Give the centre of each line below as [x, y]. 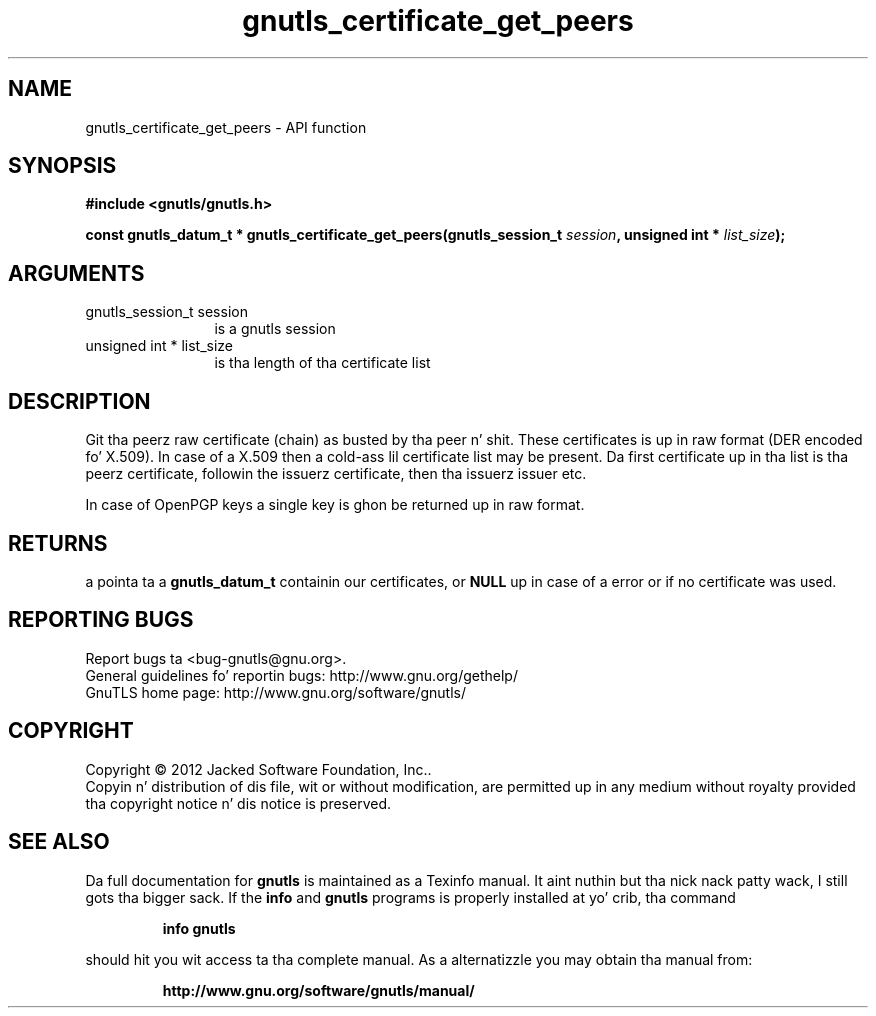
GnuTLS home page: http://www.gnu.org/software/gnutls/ [275, 692]
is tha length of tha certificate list [322, 363]
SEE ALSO [59, 842]
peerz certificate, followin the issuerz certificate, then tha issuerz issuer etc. [336, 474]
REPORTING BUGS [101, 620]
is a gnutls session [275, 329]
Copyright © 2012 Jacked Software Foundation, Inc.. [258, 769]
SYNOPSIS [62, 166]
